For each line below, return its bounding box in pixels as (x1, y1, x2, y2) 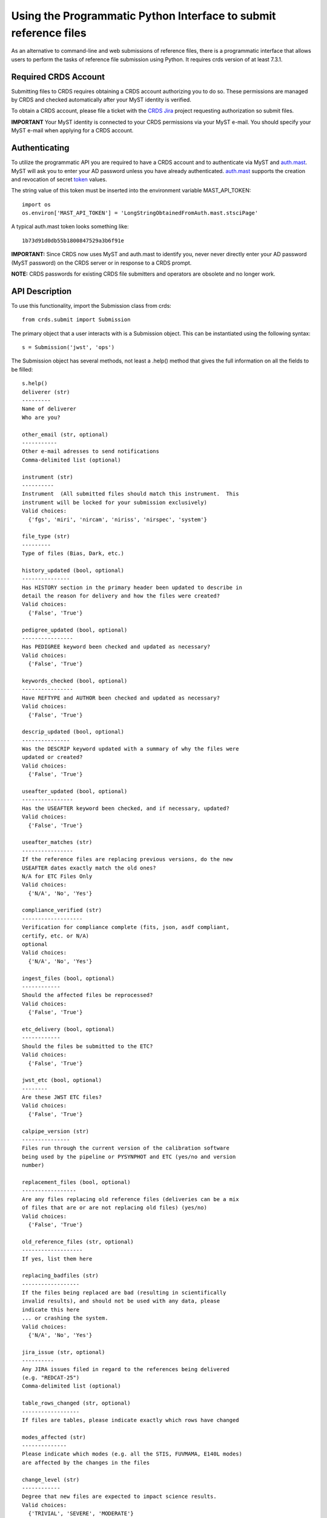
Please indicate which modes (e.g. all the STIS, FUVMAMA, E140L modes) (22, 1451, 242, 1457)
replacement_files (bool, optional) (22, 1179, 131, 1185)
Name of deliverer (22, 406, 77, 412)
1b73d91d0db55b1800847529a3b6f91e (22, 237, 124, 244)
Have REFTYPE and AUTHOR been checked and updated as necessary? (22, 694, 220, 701)
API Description (11, 286, 72, 296)
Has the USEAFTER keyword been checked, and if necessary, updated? (22, 805, 230, 812)
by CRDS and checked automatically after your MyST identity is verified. (11, 96, 192, 103)
